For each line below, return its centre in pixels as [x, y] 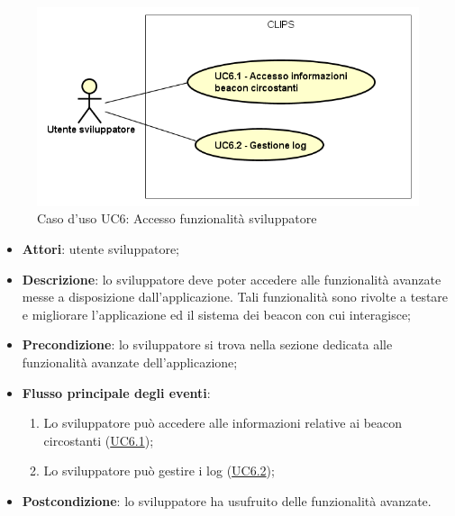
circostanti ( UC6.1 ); [99, 440]
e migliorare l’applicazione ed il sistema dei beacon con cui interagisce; [216, 314]
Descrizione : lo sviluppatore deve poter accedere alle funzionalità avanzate [232, 279]
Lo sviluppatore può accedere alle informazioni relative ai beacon [223, 423]
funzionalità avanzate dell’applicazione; [130, 362]
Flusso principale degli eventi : [116, 392]
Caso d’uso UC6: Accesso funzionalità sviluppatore [177, 218]
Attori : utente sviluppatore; [100, 249]
